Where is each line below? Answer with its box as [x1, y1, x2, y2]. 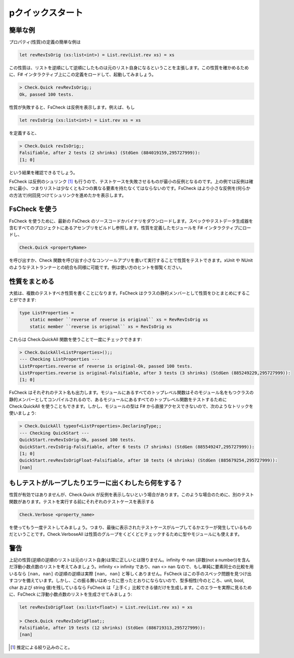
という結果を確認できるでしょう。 [9, 169, 78, 175]
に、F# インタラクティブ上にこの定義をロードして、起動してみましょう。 [9, 72, 156, 78]
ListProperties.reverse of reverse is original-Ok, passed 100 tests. [19, 363, 193, 369]
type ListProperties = [19, 310, 74, 316]
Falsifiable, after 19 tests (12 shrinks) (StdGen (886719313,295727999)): [19, 625, 206, 631]
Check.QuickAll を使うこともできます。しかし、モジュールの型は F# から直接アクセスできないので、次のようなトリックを [9, 403, 254, 409]
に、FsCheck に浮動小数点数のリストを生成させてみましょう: [9, 591, 132, 597]
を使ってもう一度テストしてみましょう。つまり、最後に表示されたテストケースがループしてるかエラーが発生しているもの [9, 524, 252, 530]
